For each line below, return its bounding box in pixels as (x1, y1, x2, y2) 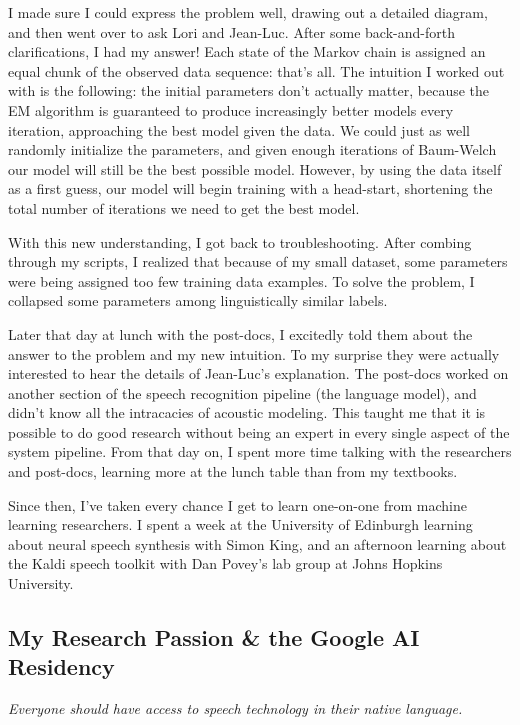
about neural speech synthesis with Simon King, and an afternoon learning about (8, 533, 507, 554)
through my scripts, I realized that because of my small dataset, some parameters (8, 251, 508, 272)
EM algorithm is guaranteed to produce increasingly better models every (8, 99, 454, 120)
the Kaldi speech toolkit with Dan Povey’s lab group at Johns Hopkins (8, 553, 443, 574)
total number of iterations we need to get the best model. (8, 197, 360, 218)
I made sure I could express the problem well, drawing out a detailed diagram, (8, 2, 488, 22)
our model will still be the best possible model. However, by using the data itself (8, 158, 502, 179)
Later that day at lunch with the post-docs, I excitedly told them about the (8, 323, 473, 344)
